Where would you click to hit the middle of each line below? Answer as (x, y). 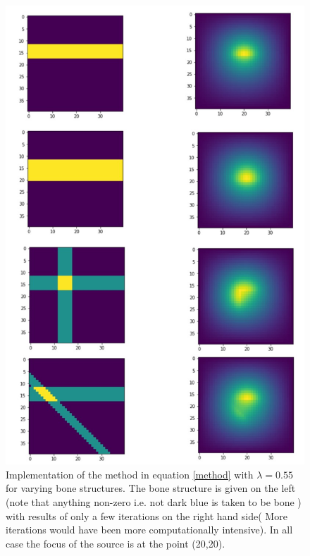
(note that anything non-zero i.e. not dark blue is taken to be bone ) (154, 502)
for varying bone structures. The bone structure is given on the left (151, 488)
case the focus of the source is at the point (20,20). (116, 543)
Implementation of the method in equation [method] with (130, 474)
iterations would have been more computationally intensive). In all (149, 530)
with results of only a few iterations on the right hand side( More (147, 515)
